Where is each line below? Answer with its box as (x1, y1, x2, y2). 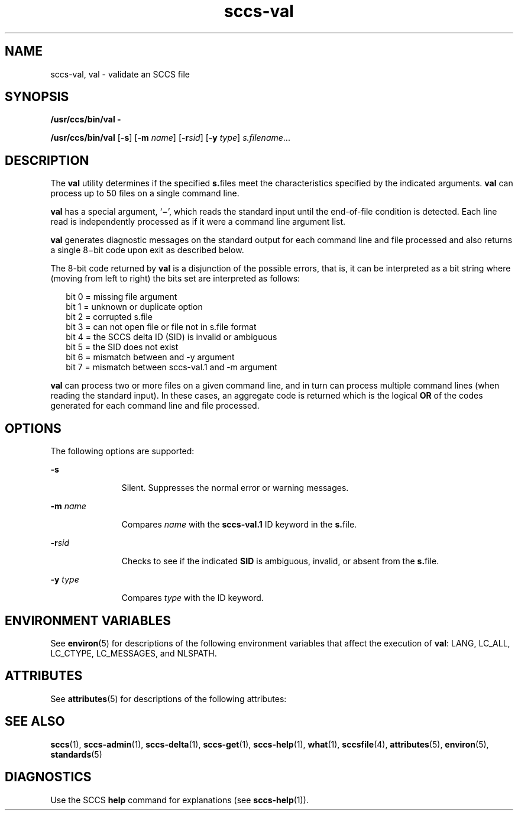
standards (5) (50, 749, 102, 759)
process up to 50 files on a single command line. (50, 188, 239, 199)
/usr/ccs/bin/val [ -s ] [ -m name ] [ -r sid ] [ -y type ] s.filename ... (50, 132, 290, 143)
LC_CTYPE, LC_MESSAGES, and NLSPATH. (50, 648, 217, 658)
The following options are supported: (50, 446, 195, 457)
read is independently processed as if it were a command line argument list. (50, 216, 346, 227)
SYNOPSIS (5, 89, 69, 105)
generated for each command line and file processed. (50, 400, 260, 411)
